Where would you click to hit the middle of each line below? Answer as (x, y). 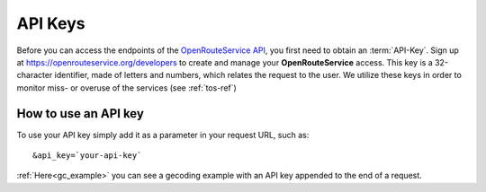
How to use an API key (80, 113)
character (35, 75)
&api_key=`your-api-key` (87, 156)
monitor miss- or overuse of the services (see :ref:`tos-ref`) (127, 87)
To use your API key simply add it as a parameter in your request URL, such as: (163, 135)
